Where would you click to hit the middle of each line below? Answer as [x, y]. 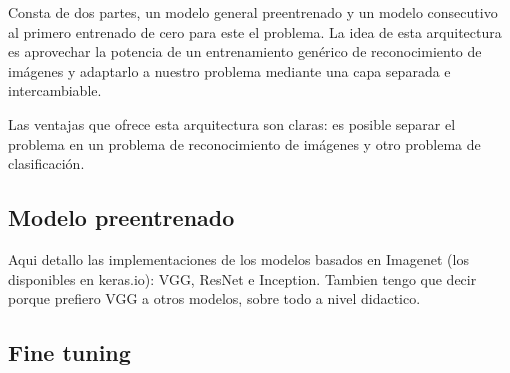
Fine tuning [69, 352]
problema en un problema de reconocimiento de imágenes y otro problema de [244, 143]
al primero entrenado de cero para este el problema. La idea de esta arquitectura [255, 31]
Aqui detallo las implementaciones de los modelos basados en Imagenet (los [238, 258]
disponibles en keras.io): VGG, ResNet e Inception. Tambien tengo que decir [242, 278]
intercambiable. [55, 90]
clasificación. [46, 163]
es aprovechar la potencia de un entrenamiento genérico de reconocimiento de [245, 51]
